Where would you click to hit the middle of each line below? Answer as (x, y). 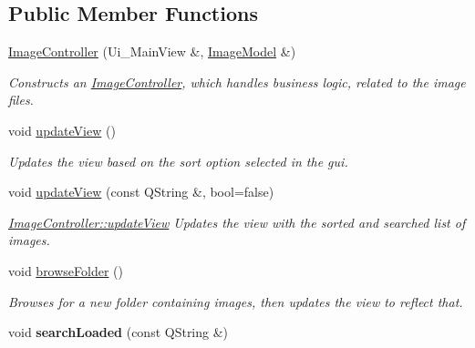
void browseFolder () (66, 270)
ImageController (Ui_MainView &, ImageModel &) (152, 51)
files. (21, 100)
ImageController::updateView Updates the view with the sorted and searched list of (237, 222)
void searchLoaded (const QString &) (119, 332)
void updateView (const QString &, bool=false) (141, 192)
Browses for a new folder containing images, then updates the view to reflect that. (236, 301)
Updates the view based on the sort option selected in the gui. (178, 161)
